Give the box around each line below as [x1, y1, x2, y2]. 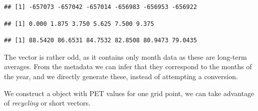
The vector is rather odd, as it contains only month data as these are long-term [4, 51, 247, 62]
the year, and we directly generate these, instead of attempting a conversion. [4, 71, 238, 81]
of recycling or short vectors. [4, 98, 91, 108]
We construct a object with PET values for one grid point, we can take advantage [4, 88, 255, 98]
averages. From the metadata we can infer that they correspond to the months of [4, 61, 252, 72]
